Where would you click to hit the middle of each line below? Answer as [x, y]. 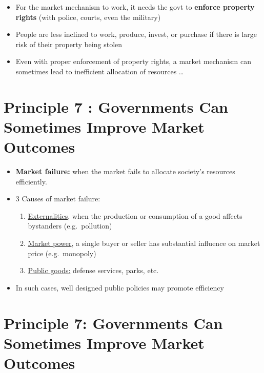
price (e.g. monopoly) [62, 253]
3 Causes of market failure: [58, 199]
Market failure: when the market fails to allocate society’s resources [125, 171]
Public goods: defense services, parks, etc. [93, 270]
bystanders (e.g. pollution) [70, 226]
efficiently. [31, 181]
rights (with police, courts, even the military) [88, 17]
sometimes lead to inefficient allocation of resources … [100, 71]
